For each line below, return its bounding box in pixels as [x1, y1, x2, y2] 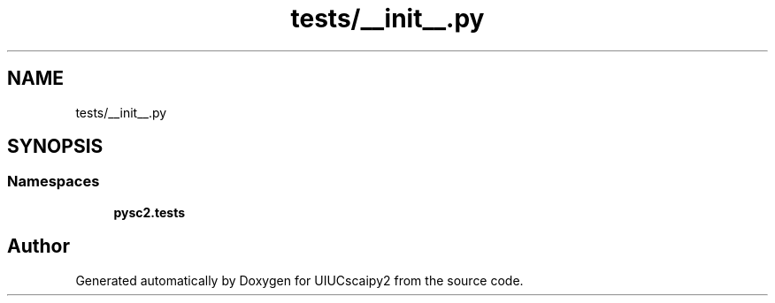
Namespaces [7, 172, 100, 191]
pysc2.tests [113, 204, 185, 220]
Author [7, 235, 70, 258]
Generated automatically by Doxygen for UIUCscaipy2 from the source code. [75, 272, 524, 288]
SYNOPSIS [7, 135, 104, 158]
